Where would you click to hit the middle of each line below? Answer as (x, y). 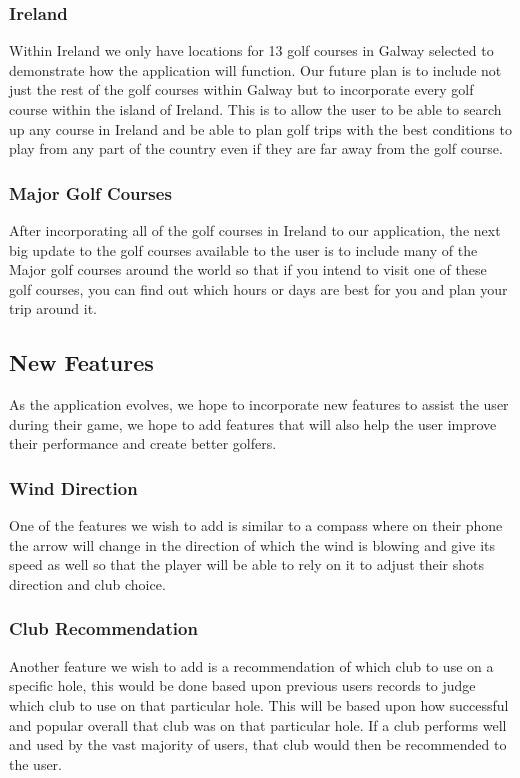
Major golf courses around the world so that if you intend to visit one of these (248, 269)
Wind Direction (73, 487)
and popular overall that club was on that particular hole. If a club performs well (258, 724)
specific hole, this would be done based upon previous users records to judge (242, 685)
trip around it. (53, 308)
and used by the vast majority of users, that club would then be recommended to (258, 744)
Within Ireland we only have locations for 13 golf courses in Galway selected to (251, 50)
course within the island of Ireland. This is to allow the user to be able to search (255, 109)
